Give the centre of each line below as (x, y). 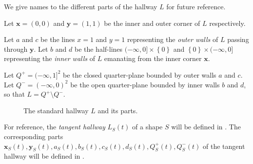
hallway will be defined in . (44, 156)
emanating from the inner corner (153, 58)
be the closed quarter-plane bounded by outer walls (140, 74)
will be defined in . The (206, 127)
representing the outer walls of (173, 39)
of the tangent (224, 146)
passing (238, 39)
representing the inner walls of (49, 58)
